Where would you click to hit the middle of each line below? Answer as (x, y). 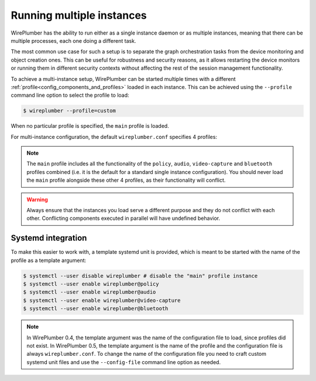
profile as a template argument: (49, 260)
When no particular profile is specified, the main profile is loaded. (90, 126)
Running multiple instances (79, 15)
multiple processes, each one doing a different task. (73, 40)
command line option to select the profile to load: (70, 95)
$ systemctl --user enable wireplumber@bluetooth (96, 309)
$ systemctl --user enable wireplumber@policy (91, 284)
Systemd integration (49, 238)
